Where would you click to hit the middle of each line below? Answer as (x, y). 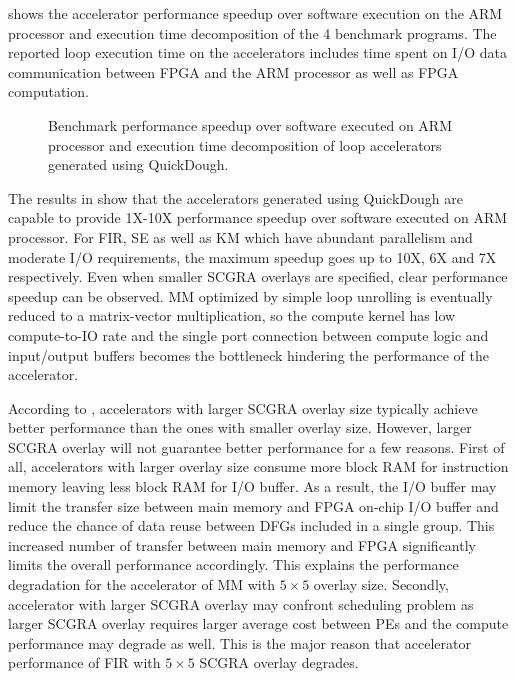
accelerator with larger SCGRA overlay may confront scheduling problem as (241, 603)
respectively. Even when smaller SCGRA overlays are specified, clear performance (258, 276)
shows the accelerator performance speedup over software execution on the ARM (255, 13)
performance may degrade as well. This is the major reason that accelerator (239, 642)
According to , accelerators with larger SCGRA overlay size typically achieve (243, 407)
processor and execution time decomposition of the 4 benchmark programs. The (252, 32)
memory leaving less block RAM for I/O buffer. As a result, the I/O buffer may (252, 486)
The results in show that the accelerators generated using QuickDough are (235, 197)
